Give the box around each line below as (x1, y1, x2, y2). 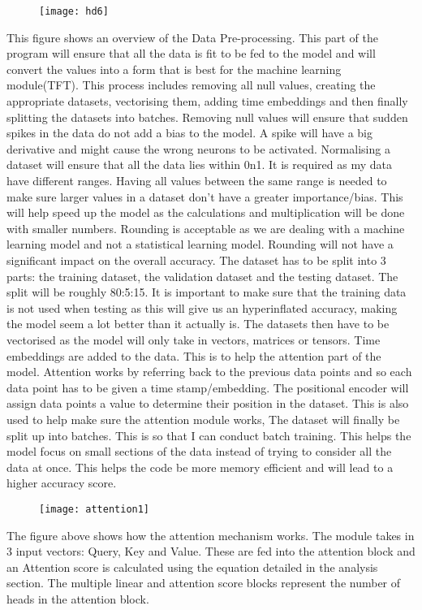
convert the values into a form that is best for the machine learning (6, 60, 342, 77)
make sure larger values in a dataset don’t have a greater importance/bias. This (6, 188, 403, 205)
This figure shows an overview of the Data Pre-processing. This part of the (6, 28, 378, 45)
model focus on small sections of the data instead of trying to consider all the (6, 443, 392, 460)
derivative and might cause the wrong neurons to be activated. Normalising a (6, 140, 390, 157)
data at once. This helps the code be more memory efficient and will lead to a (6, 458, 394, 475)
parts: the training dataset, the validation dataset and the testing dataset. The (6, 267, 398, 284)
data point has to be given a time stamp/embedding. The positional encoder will (6, 379, 409, 396)
